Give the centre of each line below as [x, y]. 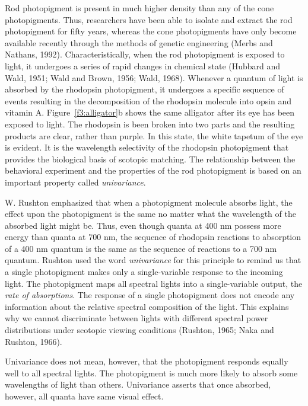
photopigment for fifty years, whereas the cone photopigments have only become [151, 31]
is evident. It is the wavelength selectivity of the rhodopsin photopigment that [147, 147]
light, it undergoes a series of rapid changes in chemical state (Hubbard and [143, 65]
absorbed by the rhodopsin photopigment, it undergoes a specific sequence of [145, 89]
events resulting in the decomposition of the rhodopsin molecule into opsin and [148, 100]
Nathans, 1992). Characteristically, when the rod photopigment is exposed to [145, 54]
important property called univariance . [75, 182]
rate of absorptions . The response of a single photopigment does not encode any [150, 295]
